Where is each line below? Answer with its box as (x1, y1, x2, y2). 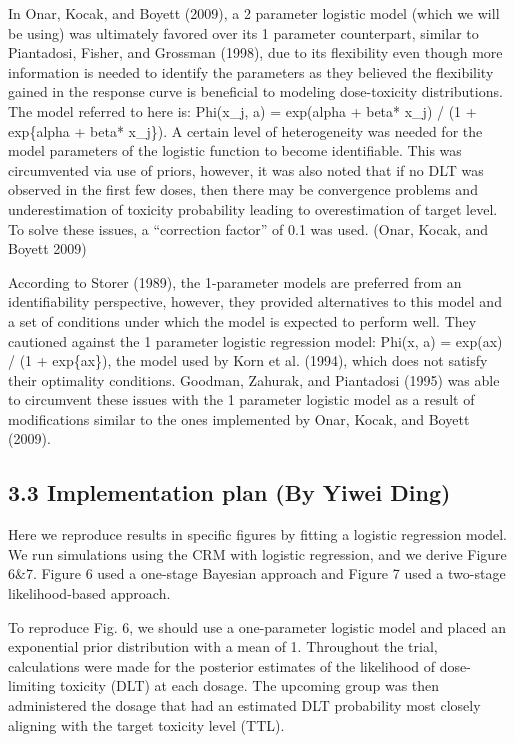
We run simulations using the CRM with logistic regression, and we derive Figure (8, 543, 507, 564)
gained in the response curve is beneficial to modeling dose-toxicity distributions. (8, 81, 503, 102)
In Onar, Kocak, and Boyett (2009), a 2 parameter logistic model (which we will (8, 3, 500, 23)
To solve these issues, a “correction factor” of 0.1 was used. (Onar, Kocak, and (8, 218, 489, 239)
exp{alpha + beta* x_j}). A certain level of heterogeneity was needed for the (8, 120, 483, 141)
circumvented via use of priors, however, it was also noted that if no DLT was (8, 159, 484, 180)
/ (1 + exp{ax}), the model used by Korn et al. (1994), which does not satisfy (8, 350, 488, 371)
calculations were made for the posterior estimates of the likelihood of (8, 655, 436, 676)
